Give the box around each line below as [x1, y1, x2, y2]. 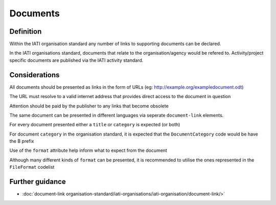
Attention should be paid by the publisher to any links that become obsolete [9, 103, 169, 109]
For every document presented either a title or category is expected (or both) [9, 122, 180, 128]
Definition [9, 27, 42, 36]
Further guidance [9, 177, 66, 186]
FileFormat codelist [9, 164, 55, 170]
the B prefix [9, 138, 34, 144]
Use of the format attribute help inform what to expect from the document [9, 147, 167, 153]
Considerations [9, 71, 60, 79]
